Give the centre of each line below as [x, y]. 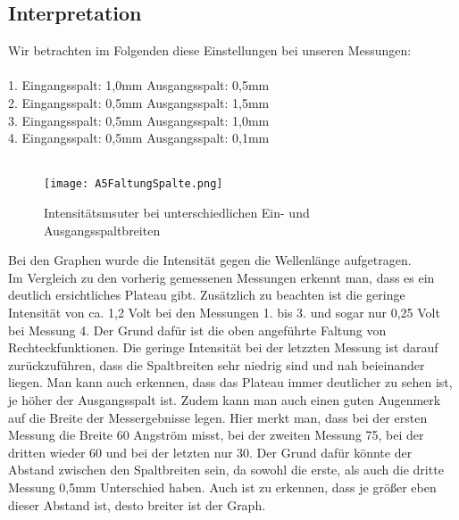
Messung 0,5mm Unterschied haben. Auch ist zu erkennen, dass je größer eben [222, 487]
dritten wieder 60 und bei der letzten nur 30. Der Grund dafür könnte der [210, 452]
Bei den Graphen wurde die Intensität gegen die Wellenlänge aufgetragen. [210, 260]
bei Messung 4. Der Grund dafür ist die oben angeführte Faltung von [197, 330]
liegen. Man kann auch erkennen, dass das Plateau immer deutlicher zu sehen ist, [230, 382]
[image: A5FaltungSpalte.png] [134, 184]
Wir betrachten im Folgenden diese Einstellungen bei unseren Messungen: [210, 50]
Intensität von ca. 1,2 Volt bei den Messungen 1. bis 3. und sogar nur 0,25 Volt [224, 312]
